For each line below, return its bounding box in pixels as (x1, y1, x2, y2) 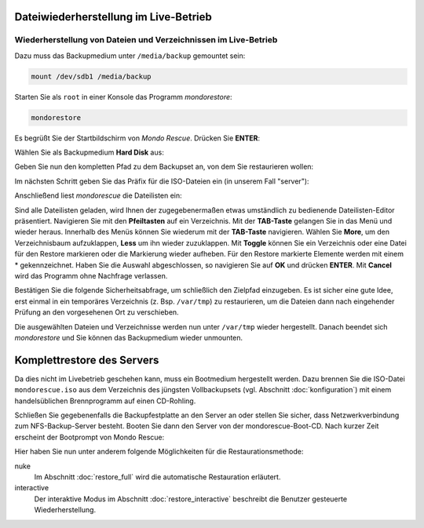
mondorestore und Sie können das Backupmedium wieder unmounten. (14, 333, 243, 342)
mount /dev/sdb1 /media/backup (31, 71, 152, 81)
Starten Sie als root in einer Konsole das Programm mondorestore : (14, 92, 232, 101)
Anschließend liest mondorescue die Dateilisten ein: (14, 191, 182, 200)
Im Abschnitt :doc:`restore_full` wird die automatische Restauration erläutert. (34, 472, 281, 482)
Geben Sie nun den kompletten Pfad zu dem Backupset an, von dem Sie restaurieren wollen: (14, 162, 314, 172)
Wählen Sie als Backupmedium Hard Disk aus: (14, 147, 164, 157)
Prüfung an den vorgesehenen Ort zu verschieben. (14, 308, 180, 317)
